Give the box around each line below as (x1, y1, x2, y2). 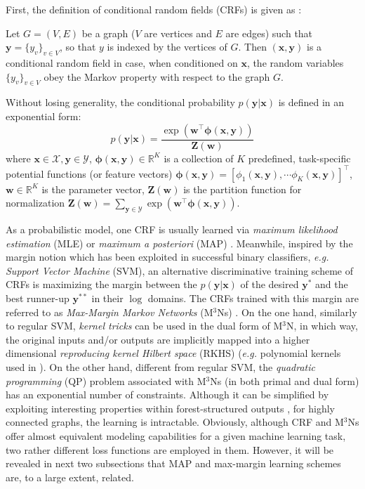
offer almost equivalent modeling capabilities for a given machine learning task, (6, 428, 346, 443)
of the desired (240, 277, 299, 292)
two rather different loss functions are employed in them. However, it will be (6, 442, 334, 457)
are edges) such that (225, 25, 313, 40)
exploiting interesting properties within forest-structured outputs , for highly (6, 400, 335, 415)
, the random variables (246, 55, 344, 70)
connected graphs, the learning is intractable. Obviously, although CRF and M (6, 415, 344, 429)
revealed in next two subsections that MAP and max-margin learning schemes (6, 456, 341, 471)
